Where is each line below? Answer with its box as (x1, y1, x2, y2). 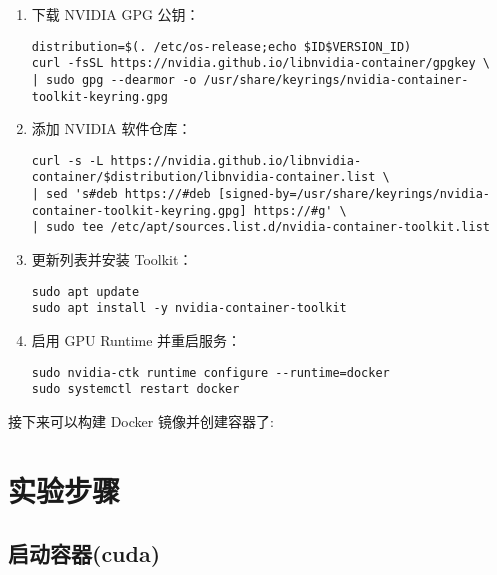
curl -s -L (31, 153, 104, 168)
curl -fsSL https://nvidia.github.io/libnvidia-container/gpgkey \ (31, 56, 490, 71)
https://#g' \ (253, 203, 347, 218)
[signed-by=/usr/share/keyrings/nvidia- (217, 187, 490, 202)
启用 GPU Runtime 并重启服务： (31, 330, 242, 350)
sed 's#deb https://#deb (46, 187, 211, 202)
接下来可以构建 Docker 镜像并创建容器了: (8, 410, 274, 431)
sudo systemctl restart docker (31, 382, 240, 397)
